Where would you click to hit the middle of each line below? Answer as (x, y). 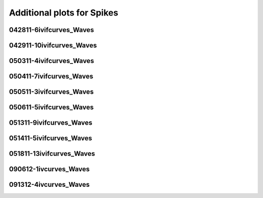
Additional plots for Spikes (64, 13)
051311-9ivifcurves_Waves (51, 123)
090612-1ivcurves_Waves (49, 169)
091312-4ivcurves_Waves (49, 185)
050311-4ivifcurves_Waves (52, 61)
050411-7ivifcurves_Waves (51, 76)
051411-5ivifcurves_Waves (51, 138)
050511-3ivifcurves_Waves (51, 92)
